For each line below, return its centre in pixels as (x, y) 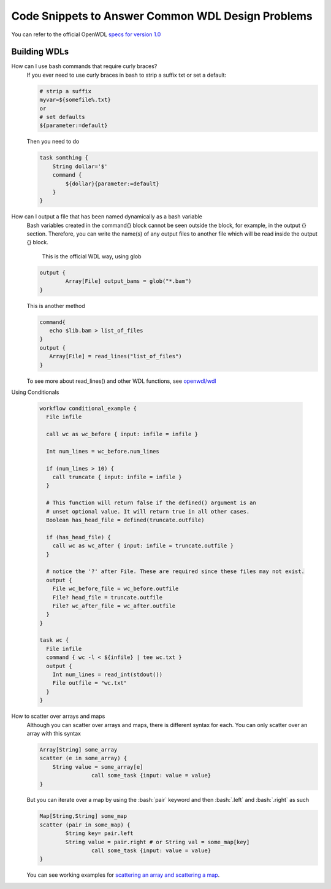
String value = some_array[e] (98, 767)
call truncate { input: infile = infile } (117, 477)
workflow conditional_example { (88, 408)
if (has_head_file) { (79, 537)
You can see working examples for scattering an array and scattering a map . (123, 875)
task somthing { (64, 158)
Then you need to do (53, 142)
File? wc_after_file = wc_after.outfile (114, 606)
